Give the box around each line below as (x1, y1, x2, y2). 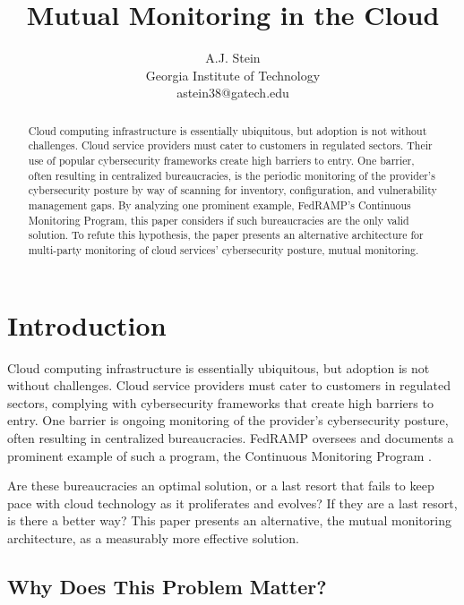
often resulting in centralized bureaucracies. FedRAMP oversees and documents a (7, 428, 454, 447)
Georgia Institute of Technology (145, 65, 321, 84)
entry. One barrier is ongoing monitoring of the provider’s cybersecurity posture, (7, 411, 449, 430)
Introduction (7, 306, 167, 343)
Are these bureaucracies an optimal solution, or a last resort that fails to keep (7, 476, 434, 495)
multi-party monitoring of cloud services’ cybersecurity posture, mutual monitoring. (28, 242, 419, 257)
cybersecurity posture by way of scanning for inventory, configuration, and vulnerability (28, 183, 437, 198)
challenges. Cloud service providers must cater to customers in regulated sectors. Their (28, 138, 433, 153)
